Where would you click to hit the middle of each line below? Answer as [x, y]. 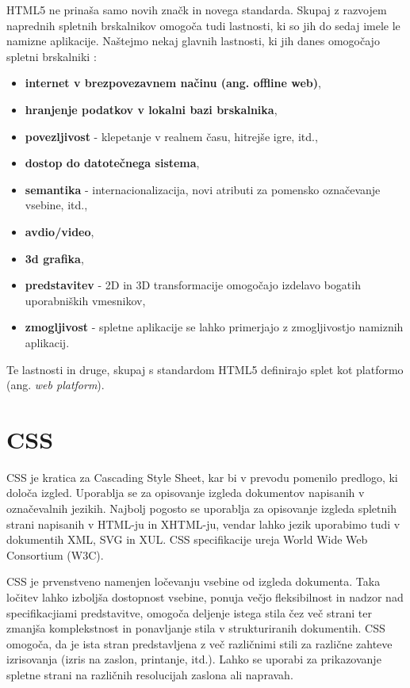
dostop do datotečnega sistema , [112, 163]
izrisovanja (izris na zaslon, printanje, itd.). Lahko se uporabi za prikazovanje [194, 659]
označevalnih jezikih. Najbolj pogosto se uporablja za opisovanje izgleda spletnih [201, 508]
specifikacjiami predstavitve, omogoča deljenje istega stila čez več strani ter [189, 612]
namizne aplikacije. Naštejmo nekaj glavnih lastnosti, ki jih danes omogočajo [193, 41]
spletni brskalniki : [52, 56]
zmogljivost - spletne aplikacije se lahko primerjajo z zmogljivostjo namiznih [214, 327]
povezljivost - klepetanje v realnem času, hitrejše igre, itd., [171, 136]
